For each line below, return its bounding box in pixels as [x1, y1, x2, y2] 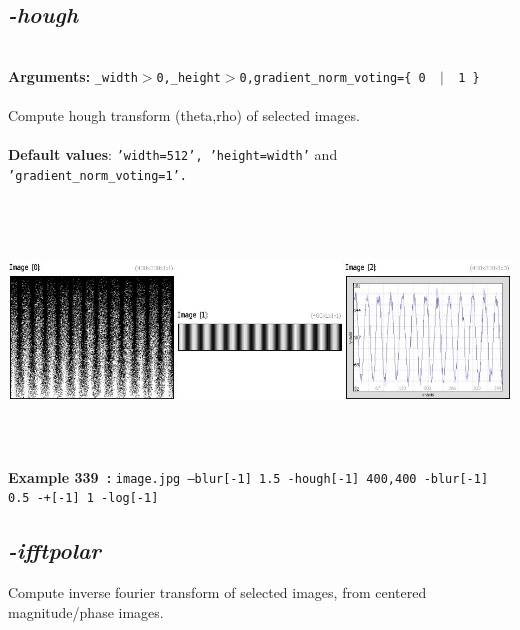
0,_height [156, 70, 221, 85]
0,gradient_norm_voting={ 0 [239, 70, 426, 85]
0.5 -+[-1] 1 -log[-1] [8, 491, 159, 506]
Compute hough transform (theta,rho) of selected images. [8, 105, 360, 126]
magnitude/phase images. [8, 601, 164, 622]
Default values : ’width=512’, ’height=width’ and [8, 144, 338, 165]
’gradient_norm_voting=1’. [8, 168, 187, 183]
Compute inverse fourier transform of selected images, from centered [8, 582, 427, 603]
